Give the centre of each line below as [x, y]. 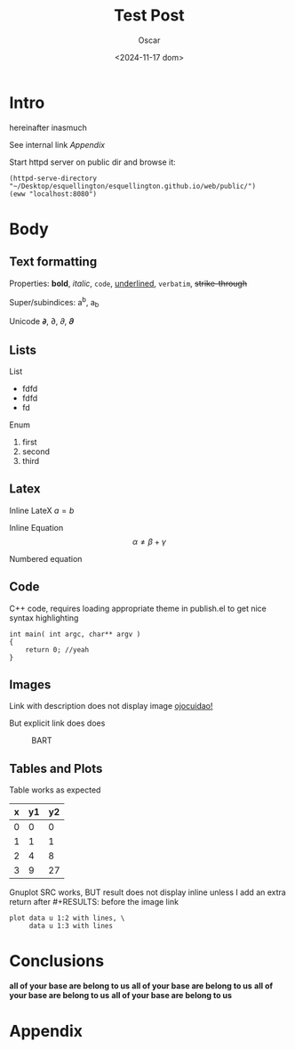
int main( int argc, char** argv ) [75, 634]
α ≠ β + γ [149, 541]
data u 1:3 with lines [71, 926]
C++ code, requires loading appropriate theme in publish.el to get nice [138, 608]
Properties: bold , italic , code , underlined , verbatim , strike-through [128, 283]
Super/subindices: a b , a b [54, 302]
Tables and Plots [56, 768]
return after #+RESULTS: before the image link [94, 902]
